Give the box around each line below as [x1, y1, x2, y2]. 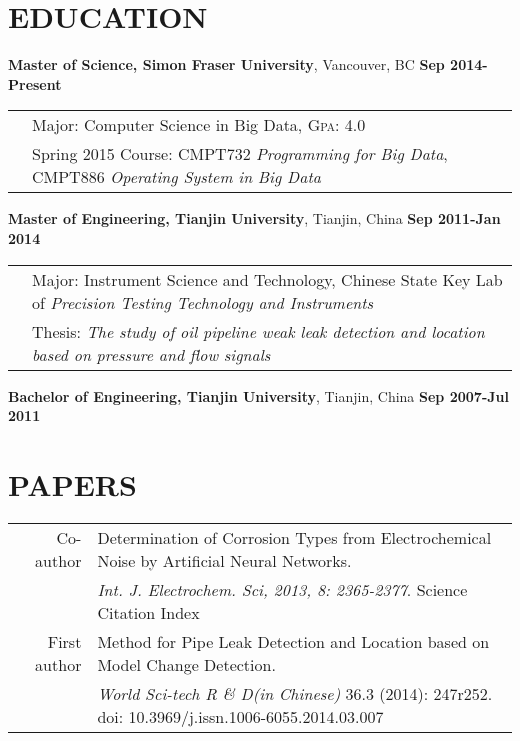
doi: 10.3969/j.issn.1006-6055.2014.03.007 [97, 704, 384, 728]
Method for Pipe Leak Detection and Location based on [97, 629, 490, 653]
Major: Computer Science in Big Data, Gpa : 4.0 [32, 113, 366, 137]
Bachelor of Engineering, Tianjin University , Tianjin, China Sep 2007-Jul [8, 385, 509, 406]
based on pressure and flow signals [32, 342, 271, 366]
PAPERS [8, 463, 137, 504]
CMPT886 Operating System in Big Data [32, 165, 321, 189]
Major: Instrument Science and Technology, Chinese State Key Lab [32, 267, 503, 291]
